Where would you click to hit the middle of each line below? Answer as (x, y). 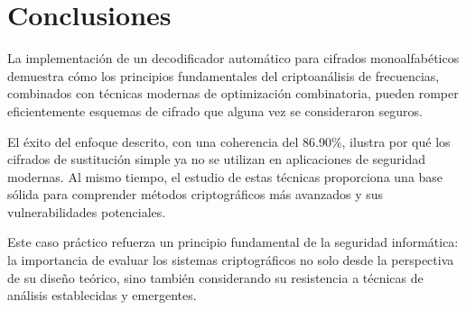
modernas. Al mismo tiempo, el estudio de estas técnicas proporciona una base (225, 176)
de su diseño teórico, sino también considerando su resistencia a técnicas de (215, 277)
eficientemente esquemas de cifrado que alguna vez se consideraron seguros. (215, 110)
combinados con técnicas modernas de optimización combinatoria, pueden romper (233, 93)
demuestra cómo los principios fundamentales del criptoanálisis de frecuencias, (224, 75)
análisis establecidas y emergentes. (102, 295)
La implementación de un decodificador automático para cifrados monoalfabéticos (233, 58)
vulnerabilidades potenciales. (87, 211)
